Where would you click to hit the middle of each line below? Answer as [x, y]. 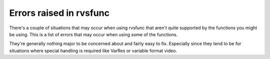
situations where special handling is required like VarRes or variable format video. [93, 51]
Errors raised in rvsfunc [59, 13]
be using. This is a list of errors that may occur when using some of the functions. [93, 34]
